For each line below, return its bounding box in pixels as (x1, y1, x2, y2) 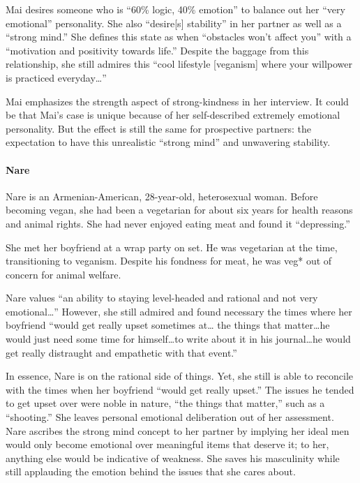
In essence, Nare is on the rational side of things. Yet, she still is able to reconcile (6, 369, 354, 383)
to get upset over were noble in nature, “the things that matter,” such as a (6, 396, 325, 410)
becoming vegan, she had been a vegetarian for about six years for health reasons (6, 202, 353, 217)
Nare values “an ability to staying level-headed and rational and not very (6, 290, 318, 305)
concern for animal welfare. (6, 267, 121, 281)
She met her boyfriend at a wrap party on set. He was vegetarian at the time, (6, 239, 338, 254)
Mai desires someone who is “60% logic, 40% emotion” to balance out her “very (6, 2, 345, 16)
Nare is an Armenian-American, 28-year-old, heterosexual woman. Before (6, 188, 318, 203)
